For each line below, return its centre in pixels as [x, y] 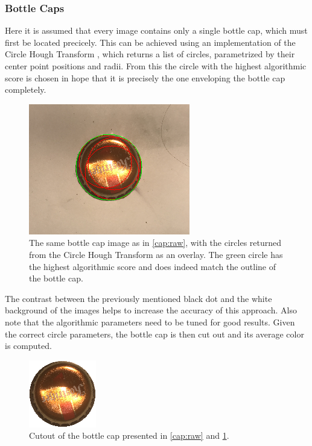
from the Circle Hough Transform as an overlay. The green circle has [156, 254]
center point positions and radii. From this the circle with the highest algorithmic [156, 66]
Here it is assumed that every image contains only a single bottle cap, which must [156, 30]
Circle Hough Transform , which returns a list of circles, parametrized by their [150, 54]
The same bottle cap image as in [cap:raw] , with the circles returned [155, 243]
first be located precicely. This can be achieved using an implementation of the [150, 42]
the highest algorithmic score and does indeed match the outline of [153, 266]
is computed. [28, 346]
